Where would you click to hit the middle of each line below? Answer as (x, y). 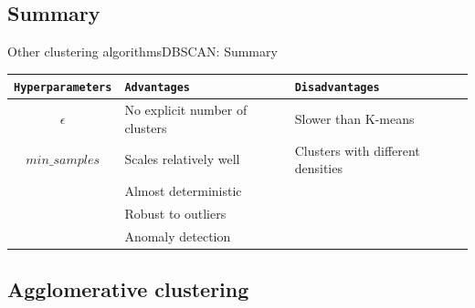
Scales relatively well (182, 159)
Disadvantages (337, 88)
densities (318, 168)
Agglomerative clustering (128, 289)
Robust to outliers (175, 213)
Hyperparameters (63, 88)
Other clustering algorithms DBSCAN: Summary (142, 51)
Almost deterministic (183, 191)
